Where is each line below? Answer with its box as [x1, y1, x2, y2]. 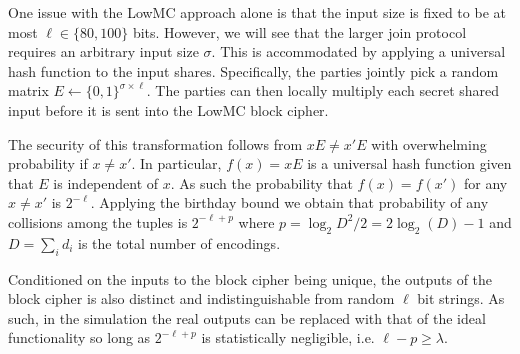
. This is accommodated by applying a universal [211, 41, 506, 62]
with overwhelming [371, 133, 487, 154]
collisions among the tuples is [8, 211, 188, 232]
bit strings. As [417, 288, 505, 309]
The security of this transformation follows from [8, 133, 303, 154]
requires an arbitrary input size [8, 41, 199, 62]
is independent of [53, 172, 159, 193]
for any [464, 172, 508, 193]
